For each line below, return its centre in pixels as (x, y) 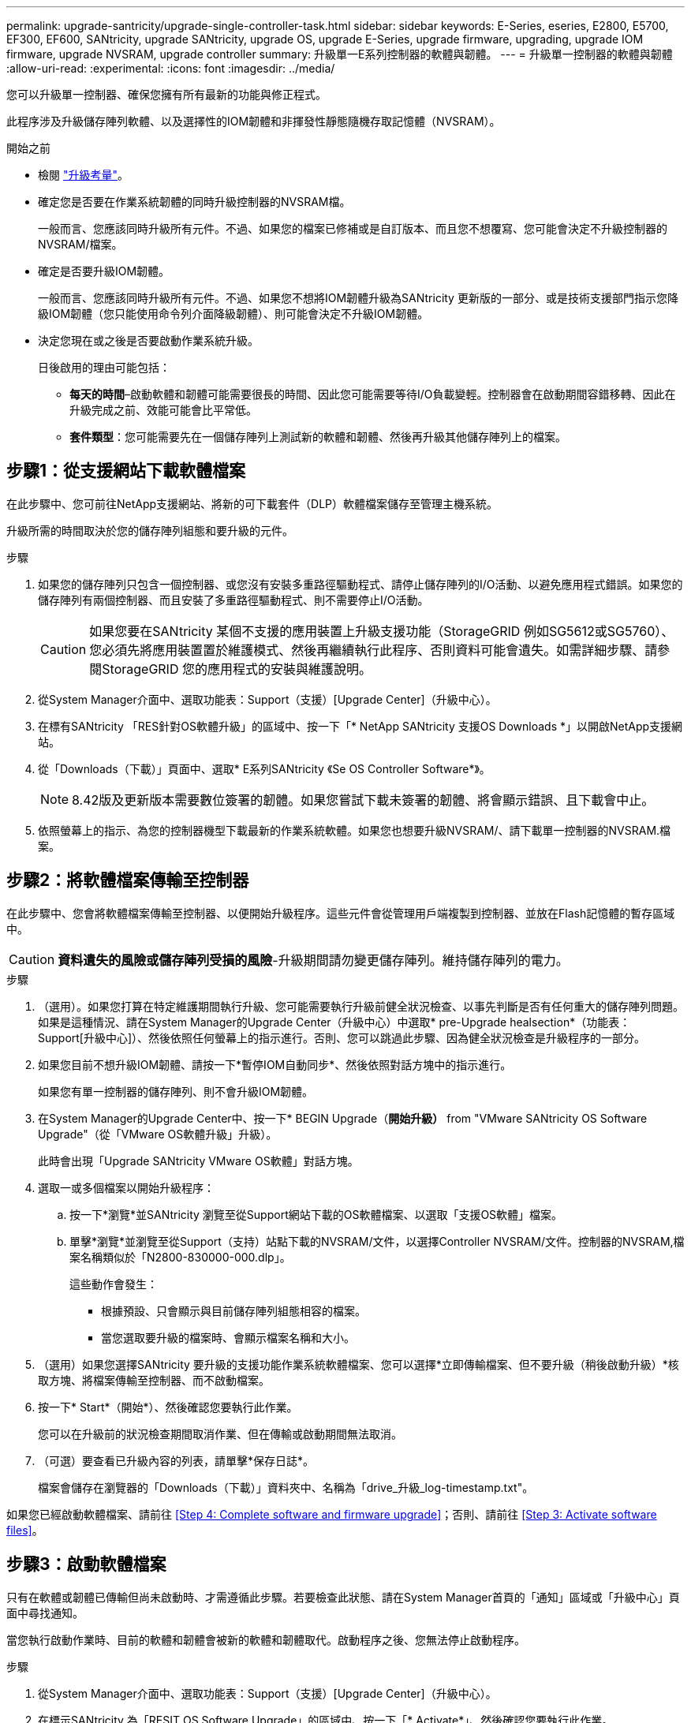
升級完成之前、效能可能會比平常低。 (163, 410)
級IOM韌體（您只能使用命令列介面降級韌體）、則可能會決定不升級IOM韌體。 (233, 314)
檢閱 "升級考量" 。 (83, 175)
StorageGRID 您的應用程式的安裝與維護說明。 (237, 669)
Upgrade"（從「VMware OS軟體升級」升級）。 (158, 1134)
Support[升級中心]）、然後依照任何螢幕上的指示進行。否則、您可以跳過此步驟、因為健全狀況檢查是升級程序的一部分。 (342, 1037)
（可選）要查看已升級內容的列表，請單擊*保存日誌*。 (176, 1460)
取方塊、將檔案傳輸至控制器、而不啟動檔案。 (154, 1380)
